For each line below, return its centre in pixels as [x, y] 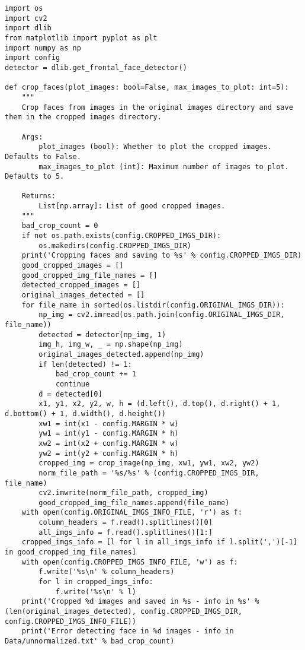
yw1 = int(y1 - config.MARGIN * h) [109, 434]
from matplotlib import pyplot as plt [81, 38]
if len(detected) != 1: [85, 364]
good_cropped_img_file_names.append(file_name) [134, 502]
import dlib [28, 28]
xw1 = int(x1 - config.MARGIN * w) [109, 424]
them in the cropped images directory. [83, 117]
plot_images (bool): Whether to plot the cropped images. [155, 147]
